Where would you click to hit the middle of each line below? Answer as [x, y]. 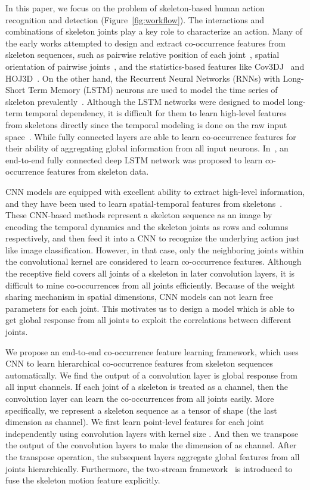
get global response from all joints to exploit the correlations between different [148, 320]
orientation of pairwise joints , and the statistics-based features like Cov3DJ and [155, 66]
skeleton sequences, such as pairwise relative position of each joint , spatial [142, 55]
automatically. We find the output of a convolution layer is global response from [151, 375]
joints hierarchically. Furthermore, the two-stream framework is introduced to [149, 468]
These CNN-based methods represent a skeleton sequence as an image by [139, 215]
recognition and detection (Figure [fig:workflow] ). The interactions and [135, 19]
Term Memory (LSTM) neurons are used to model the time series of [153, 90]
